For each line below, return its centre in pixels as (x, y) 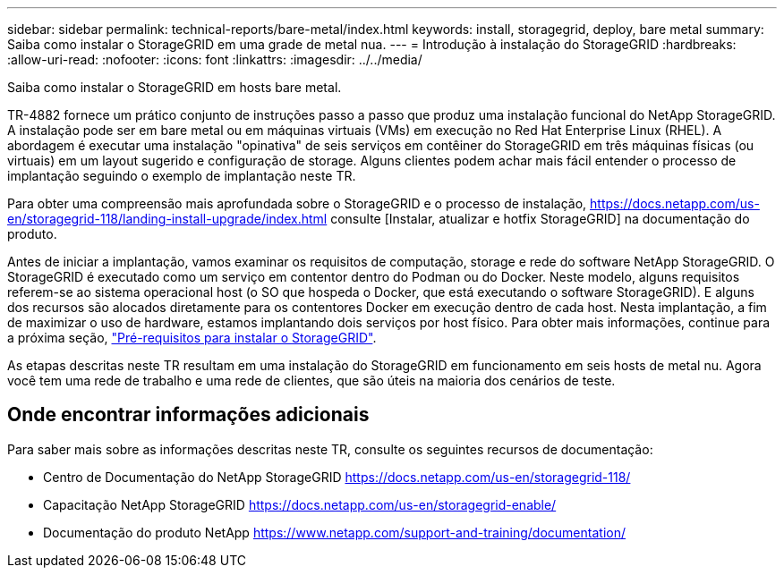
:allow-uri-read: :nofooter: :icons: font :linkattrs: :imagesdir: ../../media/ (215, 59)
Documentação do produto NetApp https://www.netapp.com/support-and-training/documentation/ (334, 532)
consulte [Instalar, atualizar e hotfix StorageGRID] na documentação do (540, 219)
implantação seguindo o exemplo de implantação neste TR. (182, 176)
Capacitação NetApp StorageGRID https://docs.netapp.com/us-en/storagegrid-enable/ (300, 504)
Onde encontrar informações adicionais (188, 415)
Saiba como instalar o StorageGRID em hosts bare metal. (175, 87)
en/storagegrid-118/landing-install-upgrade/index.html (167, 219)
